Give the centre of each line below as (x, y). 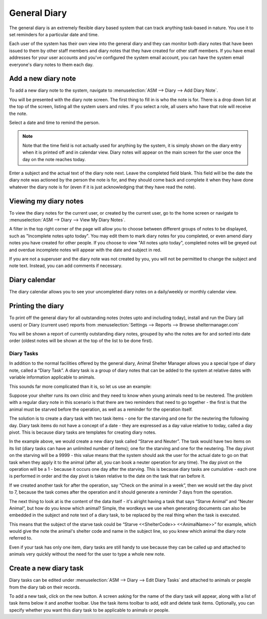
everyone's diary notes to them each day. (51, 64)
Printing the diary (37, 306)
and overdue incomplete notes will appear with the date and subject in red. (85, 250)
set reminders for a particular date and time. (54, 34)
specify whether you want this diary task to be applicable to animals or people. (89, 610)
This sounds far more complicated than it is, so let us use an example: (80, 386)
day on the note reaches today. (54, 159)
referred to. (21, 538)
